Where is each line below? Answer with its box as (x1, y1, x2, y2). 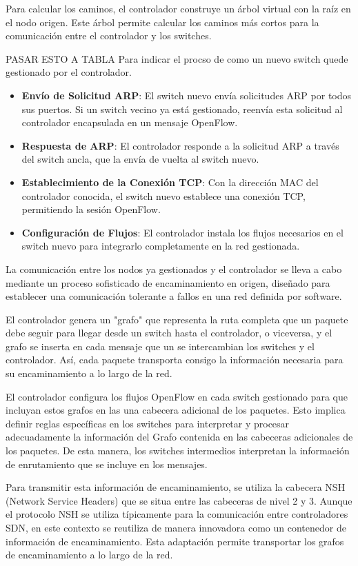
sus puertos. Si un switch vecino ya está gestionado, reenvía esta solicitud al (21, 101, 343, 116)
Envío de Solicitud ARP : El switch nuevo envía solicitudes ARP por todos (21, 88, 352, 102)
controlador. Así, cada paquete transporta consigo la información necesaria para (6, 352, 344, 367)
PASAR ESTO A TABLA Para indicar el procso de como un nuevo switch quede (6, 51, 348, 65)
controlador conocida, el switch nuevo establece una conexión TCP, (21, 188, 306, 203)
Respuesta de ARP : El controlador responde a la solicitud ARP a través (21, 138, 339, 152)
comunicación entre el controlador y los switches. (6, 28, 212, 43)
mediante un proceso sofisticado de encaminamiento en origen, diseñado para (6, 275, 330, 290)
